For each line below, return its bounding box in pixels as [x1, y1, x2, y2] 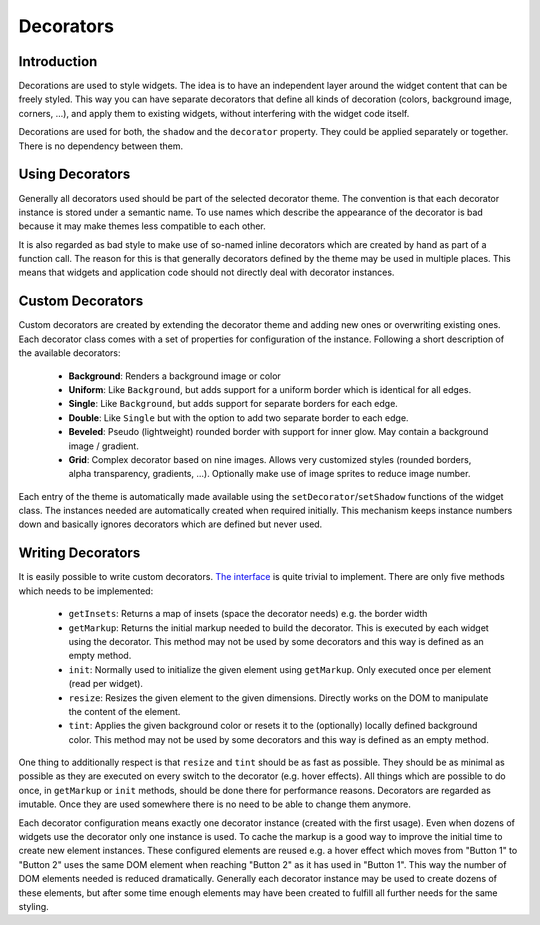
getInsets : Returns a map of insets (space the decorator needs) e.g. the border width [68, 608, 428, 620]
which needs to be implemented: [18, 585, 154, 597]
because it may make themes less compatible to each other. [18, 220, 267, 232]
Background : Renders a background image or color [68, 370, 282, 382]
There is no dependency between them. [18, 140, 184, 152]
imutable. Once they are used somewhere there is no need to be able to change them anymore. [18, 798, 412, 810]
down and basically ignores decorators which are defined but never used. [18, 518, 323, 530]
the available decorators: [18, 347, 121, 359]
